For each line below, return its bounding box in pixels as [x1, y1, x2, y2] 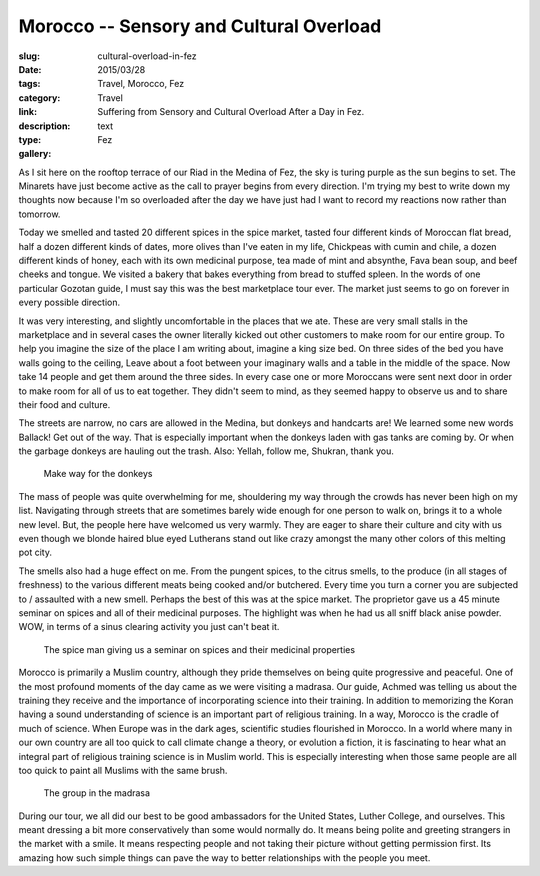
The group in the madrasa [43, 787, 150, 799]
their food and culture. [18, 398, 111, 410]
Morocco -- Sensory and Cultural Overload [18, 15, 382, 37]
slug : [18, 50, 40, 62]
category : [18, 91, 61, 104]
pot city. [18, 546, 53, 559]
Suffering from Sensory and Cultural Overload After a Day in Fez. [97, 106, 365, 118]
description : [18, 120, 71, 132]
